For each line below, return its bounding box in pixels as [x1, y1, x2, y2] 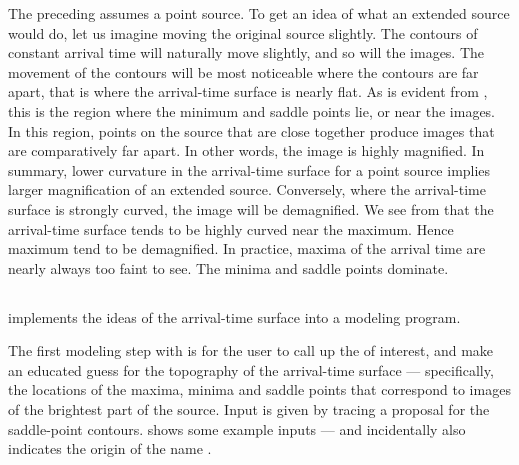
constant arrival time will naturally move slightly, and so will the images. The [8, 42, 485, 63]
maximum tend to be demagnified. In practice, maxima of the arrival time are [8, 238, 486, 259]
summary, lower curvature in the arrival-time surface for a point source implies [8, 159, 491, 180]
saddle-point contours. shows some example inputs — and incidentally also [8, 418, 466, 439]
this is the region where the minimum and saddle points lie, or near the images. [8, 100, 496, 121]
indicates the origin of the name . [8, 438, 212, 459]
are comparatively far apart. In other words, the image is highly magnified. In [8, 140, 485, 161]
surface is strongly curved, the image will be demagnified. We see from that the [8, 198, 494, 219]
